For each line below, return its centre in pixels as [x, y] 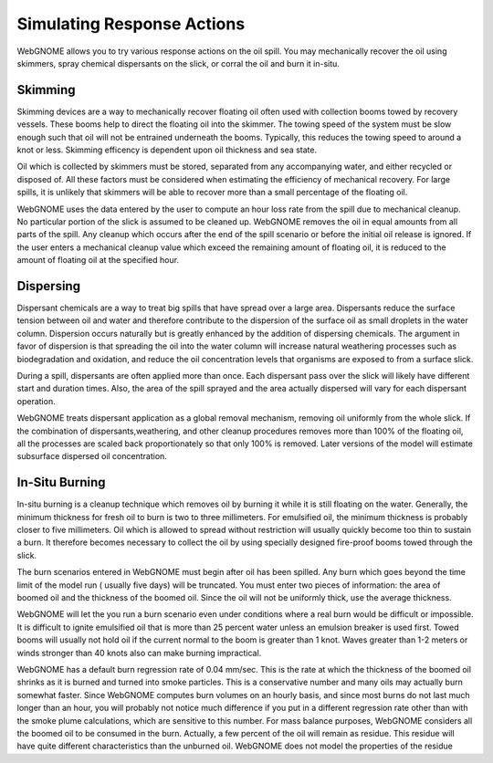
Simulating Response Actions [131, 24]
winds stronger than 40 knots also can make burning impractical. [139, 653]
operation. [36, 401]
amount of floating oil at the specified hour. [98, 260]
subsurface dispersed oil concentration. [92, 456]
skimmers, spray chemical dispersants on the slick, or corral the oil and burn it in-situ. [178, 63]
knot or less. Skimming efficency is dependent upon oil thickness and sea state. [167, 150]
